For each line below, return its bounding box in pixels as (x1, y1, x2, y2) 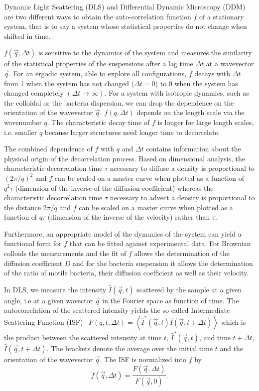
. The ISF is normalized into (100, 354, 186, 364)
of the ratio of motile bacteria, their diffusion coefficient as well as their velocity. (4, 267, 249, 278)
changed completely (4, 88, 64, 98)
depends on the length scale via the (136, 107, 245, 118)
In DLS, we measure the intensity (4, 284, 107, 294)
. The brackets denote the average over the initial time (46, 343, 213, 353)
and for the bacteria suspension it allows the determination (73, 258, 253, 268)
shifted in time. (4, 30, 51, 41)
